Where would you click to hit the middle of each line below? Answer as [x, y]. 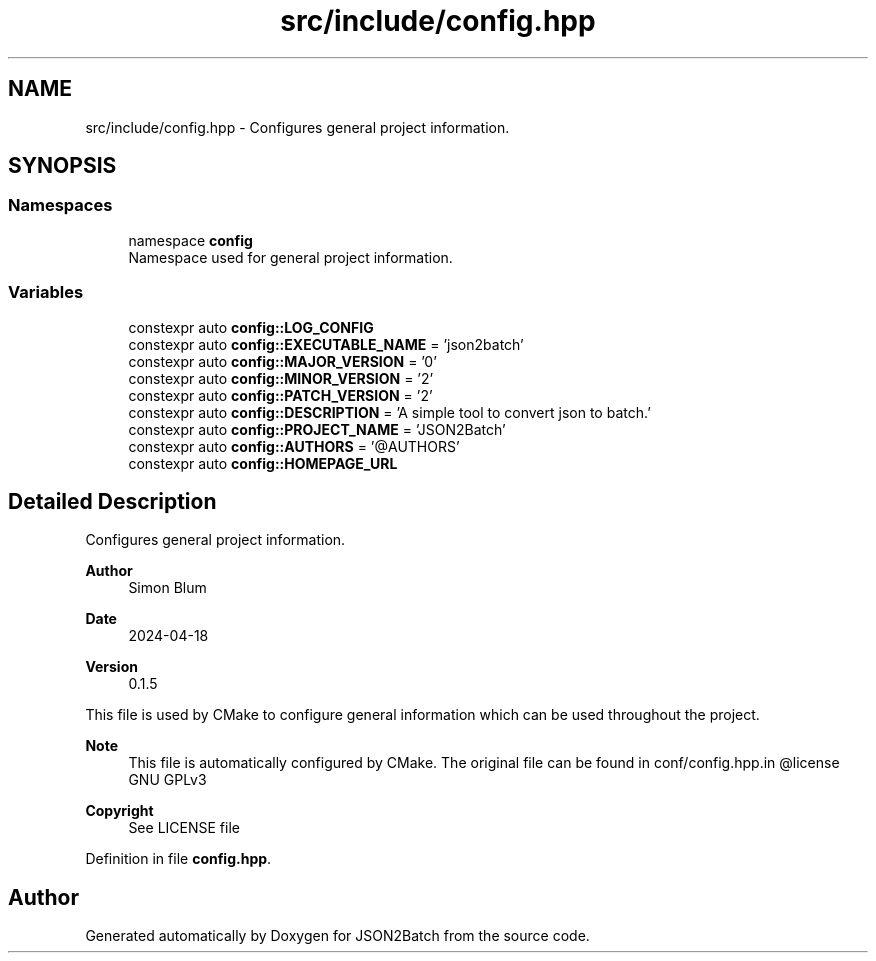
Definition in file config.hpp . [178, 859]
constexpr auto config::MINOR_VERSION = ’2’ [281, 378]
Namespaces [60, 205]
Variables [46, 292]
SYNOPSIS [62, 166]
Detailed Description [112, 501]
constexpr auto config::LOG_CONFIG [251, 327]
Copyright [119, 811]
